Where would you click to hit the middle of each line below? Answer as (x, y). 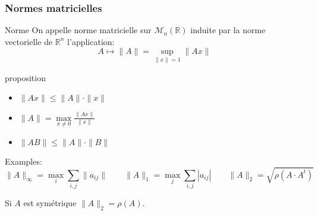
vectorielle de (29, 41)
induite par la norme (228, 30)
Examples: (23, 161)
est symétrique (50, 202)
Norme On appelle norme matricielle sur (78, 30)
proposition (25, 77)
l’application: (91, 41)
